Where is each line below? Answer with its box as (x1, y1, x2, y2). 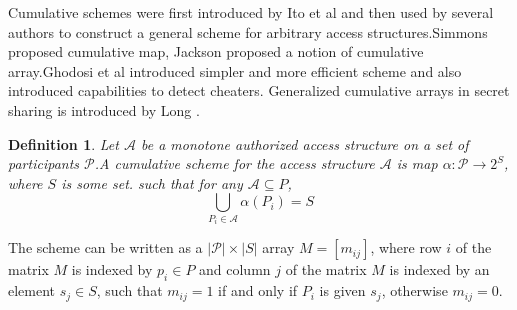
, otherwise (381, 280, 448, 301)
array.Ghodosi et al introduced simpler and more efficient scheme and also (8, 60, 462, 81)
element (8, 280, 56, 301)
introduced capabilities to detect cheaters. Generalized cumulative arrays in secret (8, 80, 510, 101)
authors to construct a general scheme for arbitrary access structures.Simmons (8, 21, 488, 42)
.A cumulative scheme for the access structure (94, 153, 375, 174)
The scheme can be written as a (8, 237, 203, 258)
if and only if (218, 280, 298, 301)
